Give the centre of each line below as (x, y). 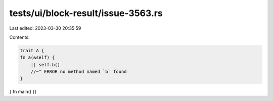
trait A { (32, 51)
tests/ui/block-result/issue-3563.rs (86, 13)
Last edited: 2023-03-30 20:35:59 (45, 28)
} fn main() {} (23, 92)
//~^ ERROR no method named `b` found (79, 72)
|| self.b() (45, 65)
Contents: (19, 37)
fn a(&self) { (37, 58)
